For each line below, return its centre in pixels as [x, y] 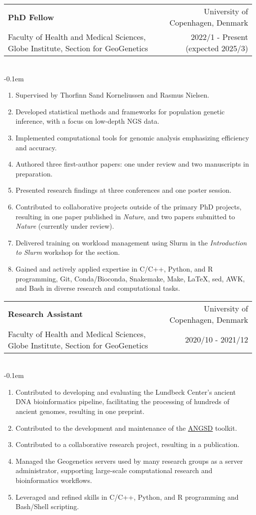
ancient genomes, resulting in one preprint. [80, 411]
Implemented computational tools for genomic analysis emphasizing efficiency [132, 137]
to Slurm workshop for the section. [68, 252]
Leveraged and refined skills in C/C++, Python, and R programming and [127, 497]
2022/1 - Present [219, 37]
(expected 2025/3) [217, 48]
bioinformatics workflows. [54, 480]
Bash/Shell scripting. [47, 506]
